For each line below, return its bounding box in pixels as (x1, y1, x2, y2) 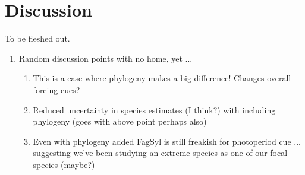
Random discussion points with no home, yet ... (18, 52, 193, 64)
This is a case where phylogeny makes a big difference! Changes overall (33, 72, 291, 84)
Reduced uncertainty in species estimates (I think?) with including (33, 103, 276, 116)
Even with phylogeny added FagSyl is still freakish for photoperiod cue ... (33, 135, 301, 147)
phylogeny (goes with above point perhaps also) (33, 115, 207, 128)
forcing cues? (33, 83, 80, 96)
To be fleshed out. (5, 32, 70, 44)
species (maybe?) (33, 158, 95, 170)
